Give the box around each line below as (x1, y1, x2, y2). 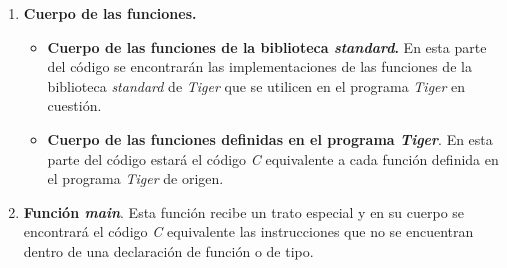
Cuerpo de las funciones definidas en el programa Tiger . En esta (47, 128, 493, 149)
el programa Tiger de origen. (47, 168, 224, 189)
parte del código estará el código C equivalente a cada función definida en (47, 148, 499, 169)
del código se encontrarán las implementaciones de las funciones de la (47, 56, 472, 77)
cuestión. (47, 95, 102, 116)
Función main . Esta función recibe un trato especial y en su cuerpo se (23, 201, 465, 222)
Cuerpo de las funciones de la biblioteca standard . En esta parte (47, 36, 487, 57)
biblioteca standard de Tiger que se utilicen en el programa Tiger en (47, 75, 466, 96)
